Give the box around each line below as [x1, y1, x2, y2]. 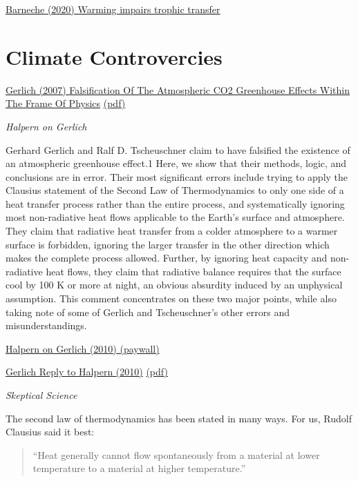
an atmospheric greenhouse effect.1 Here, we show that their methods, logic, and [6, 156, 347, 170]
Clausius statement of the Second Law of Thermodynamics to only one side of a [6, 183, 344, 197]
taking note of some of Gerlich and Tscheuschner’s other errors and [6, 304, 290, 319]
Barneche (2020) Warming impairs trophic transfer [6, 2, 220, 16]
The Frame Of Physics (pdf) [6, 96, 126, 110]
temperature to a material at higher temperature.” [32, 461, 246, 475]
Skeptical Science [6, 388, 77, 402]
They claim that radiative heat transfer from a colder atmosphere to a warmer [6, 224, 338, 238]
